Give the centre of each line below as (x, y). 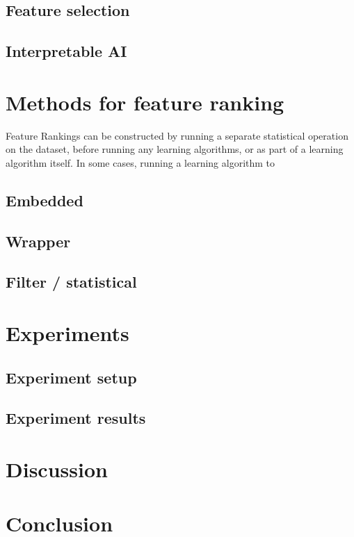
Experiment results (76, 418)
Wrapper (38, 241)
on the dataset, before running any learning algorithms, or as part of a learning (175, 149)
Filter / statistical (71, 282)
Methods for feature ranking (145, 102)
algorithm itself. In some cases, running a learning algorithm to (140, 162)
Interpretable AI (66, 51)
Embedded (45, 200)
